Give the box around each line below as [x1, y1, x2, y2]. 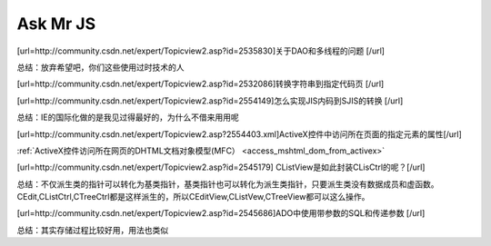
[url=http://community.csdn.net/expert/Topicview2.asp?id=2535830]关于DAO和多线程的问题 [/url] [16, 45, 386, 56]
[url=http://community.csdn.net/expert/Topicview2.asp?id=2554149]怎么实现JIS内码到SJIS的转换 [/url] [16, 95, 404, 106]
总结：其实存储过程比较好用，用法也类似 [16, 224, 168, 235]
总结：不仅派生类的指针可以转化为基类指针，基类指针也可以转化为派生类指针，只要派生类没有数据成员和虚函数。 [16, 178, 439, 190]
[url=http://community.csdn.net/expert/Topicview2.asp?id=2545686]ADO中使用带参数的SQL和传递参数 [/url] [16, 208, 426, 219]
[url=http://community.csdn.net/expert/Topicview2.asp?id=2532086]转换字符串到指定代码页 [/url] [16, 78, 385, 90]
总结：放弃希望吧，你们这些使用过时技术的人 [16, 62, 185, 73]
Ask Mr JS [16, 14, 95, 34]
